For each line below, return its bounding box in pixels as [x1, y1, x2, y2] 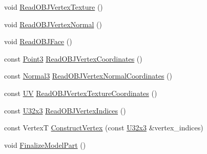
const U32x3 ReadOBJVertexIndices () [4, 105, 126, 115]
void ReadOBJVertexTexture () [4, 2, 103, 12]
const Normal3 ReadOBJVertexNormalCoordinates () [4, 70, 172, 81]
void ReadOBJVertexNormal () [4, 18, 102, 29]
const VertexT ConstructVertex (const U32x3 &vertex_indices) [4, 122, 203, 133]
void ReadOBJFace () [4, 36, 72, 47]
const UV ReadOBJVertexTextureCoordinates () [4, 87, 157, 98]
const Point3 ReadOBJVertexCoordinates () [4, 53, 142, 64]
